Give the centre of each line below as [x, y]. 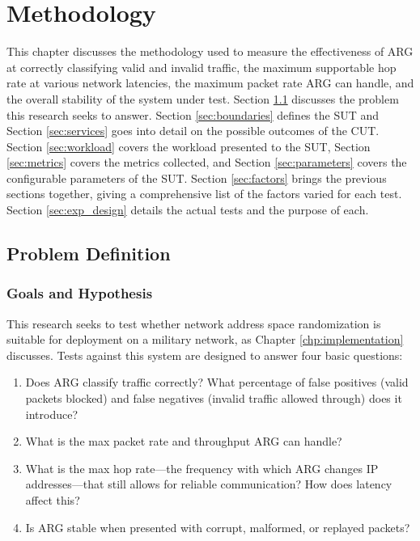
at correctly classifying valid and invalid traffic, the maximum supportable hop [202, 67]
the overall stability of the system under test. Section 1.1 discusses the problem [203, 98]
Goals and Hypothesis [80, 293]
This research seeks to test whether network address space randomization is [194, 323]
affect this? [53, 500]
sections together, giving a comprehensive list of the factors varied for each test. [204, 194]
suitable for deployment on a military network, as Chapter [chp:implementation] [205, 339]
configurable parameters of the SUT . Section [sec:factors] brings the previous [197, 178]
